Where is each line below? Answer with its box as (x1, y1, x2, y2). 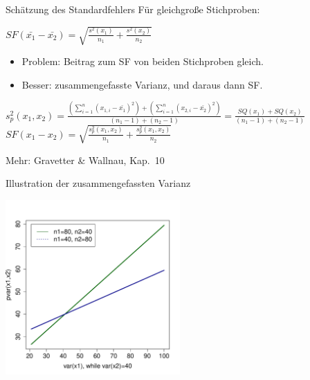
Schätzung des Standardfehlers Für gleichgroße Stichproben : (6, 2, 260, 16)
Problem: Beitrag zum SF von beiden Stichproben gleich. (21, 54, 264, 69)
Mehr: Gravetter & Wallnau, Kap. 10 (6, 152, 165, 167)
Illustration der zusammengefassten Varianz (6, 176, 191, 190)
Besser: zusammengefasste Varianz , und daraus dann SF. (21, 77, 263, 91)
